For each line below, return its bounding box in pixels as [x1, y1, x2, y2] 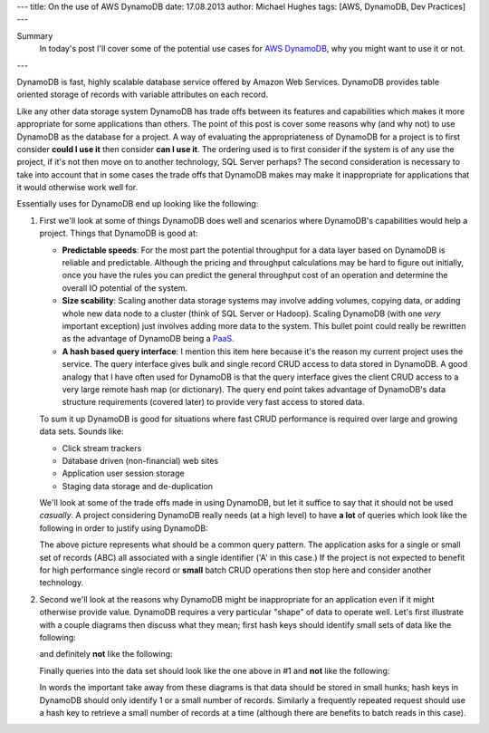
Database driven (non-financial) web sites [62, 455, 219, 466]
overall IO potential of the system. [62, 282, 188, 294]
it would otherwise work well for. [16, 182, 139, 193]
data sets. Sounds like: [39, 426, 124, 437]
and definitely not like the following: [39, 649, 173, 660]
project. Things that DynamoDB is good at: [39, 227, 198, 239]
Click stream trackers [62, 442, 142, 453]
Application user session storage [62, 468, 185, 479]
